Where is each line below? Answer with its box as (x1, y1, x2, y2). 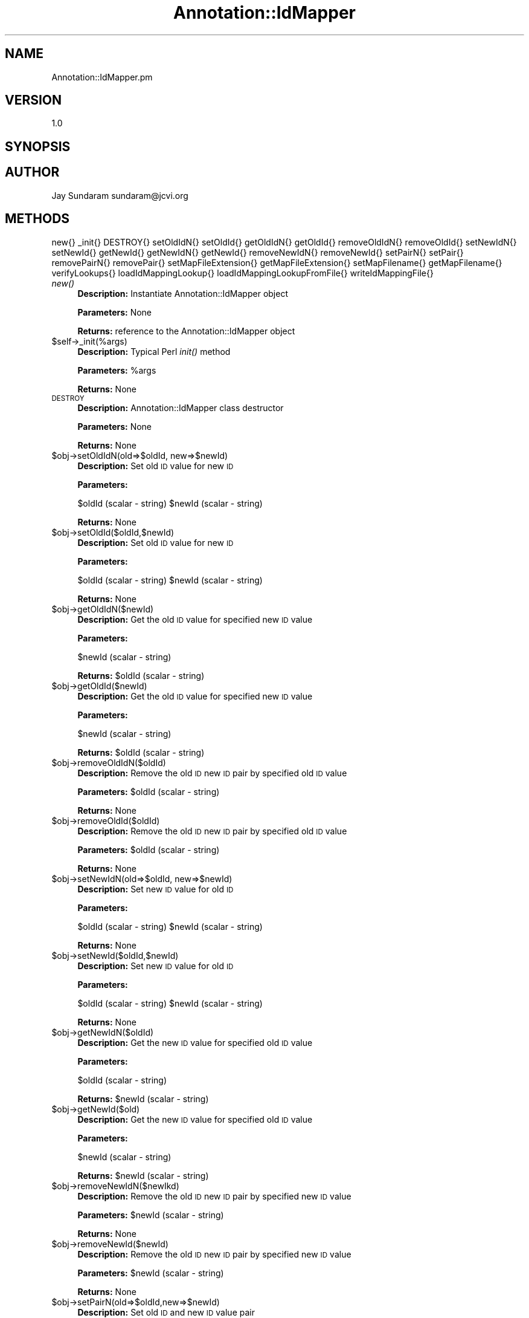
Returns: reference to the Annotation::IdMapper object (77, 325, 295, 336)
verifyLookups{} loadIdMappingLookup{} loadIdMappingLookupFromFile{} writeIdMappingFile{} (51, 267, 434, 278)
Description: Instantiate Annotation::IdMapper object (77, 288, 288, 299)
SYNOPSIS (5, 138, 71, 154)
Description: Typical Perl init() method (77, 346, 231, 357)
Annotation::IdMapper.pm (51, 71, 153, 82)
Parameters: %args (77, 365, 156, 375)
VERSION (5, 93, 62, 108)
